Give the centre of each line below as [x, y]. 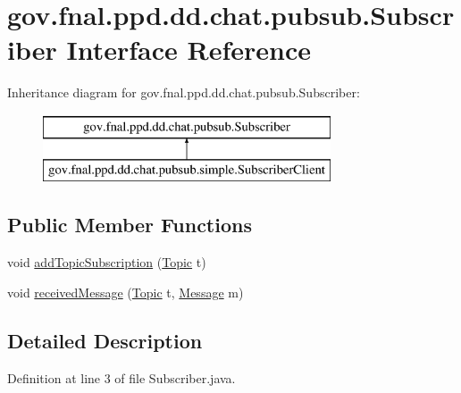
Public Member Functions [130, 225]
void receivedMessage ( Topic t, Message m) [126, 292]
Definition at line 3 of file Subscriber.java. [122, 377]
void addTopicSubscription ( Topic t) [107, 262]
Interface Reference [189, 50]
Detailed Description [105, 340]
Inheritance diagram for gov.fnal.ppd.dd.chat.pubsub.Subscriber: [184, 92]
